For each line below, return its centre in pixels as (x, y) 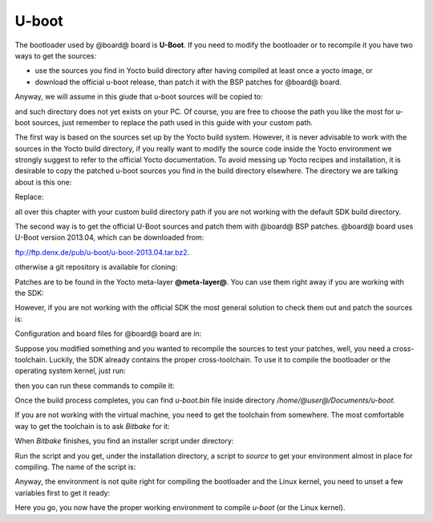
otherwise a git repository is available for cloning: (96, 267)
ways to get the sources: (55, 55)
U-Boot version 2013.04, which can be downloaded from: (109, 237)
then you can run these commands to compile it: (95, 386)
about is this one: (43, 182)
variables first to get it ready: (63, 492)
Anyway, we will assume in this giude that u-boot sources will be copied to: (139, 97)
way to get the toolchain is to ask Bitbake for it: (92, 426)
